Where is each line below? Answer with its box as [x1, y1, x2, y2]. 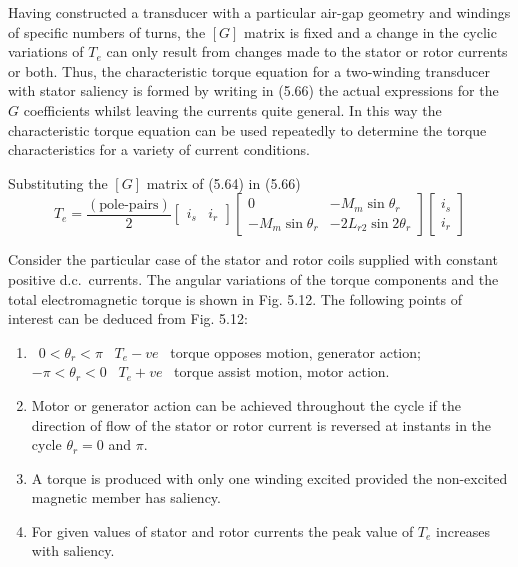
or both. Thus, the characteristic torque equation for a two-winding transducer [8, 60, 490, 81]
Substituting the [8, 172, 108, 193]
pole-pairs [99, 197, 159, 212]
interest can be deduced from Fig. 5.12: [8, 308, 248, 329]
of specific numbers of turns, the [8, 21, 206, 42]
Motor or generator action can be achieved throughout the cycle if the [31, 394, 461, 415]
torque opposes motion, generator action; [170, 341, 421, 362]
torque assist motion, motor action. [174, 361, 390, 382]
